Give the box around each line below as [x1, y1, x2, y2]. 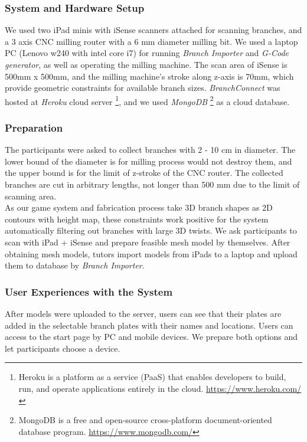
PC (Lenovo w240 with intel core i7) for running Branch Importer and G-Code [5, 47, 289, 59]
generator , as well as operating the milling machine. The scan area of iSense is [5, 58, 288, 70]
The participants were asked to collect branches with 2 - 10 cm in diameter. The [5, 143, 296, 156]
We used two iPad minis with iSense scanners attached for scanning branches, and [5, 24, 302, 36]
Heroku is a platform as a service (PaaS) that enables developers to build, [18, 371, 286, 383]
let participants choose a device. [5, 342, 120, 354]
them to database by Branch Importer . [5, 259, 145, 271]
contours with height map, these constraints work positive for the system [5, 212, 269, 225]
